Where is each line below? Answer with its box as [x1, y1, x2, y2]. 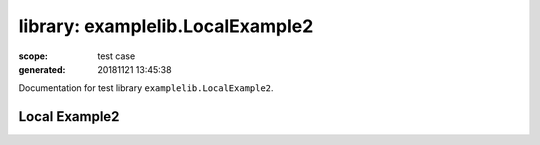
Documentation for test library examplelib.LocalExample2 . [18, 82, 274, 94]
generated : [18, 63, 66, 75]
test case [97, 50, 136, 62]
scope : [18, 50, 49, 62]
